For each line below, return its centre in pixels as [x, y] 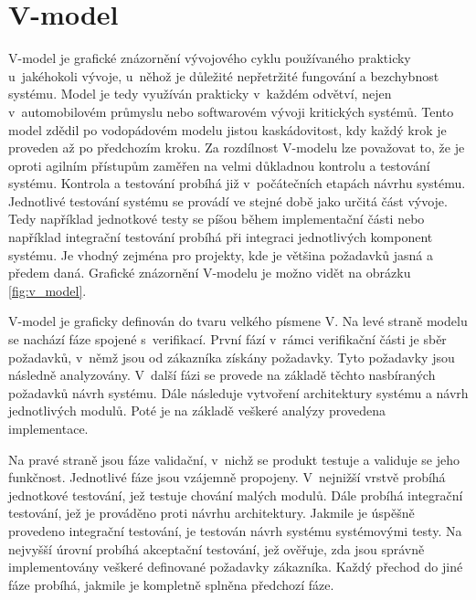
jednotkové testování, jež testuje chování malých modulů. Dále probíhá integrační [236, 495]
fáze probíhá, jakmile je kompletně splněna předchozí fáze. [171, 584]
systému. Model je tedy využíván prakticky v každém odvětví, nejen [200, 94]
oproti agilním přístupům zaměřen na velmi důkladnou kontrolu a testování [219, 165]
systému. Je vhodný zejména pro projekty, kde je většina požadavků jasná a [221, 254]
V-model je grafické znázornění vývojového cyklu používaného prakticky [210, 58]
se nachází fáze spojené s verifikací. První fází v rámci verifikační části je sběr [227, 339]
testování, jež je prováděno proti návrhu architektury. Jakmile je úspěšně [212, 513]
